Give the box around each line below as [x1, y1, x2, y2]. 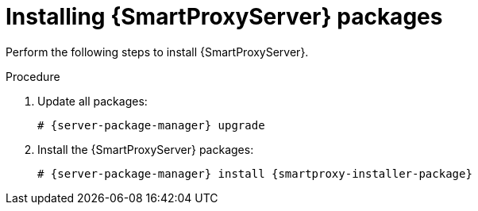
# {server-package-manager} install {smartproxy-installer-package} [37, 167, 472, 180]
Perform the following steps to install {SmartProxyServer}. [6, 44, 309, 59]
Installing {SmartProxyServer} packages [6, 3, 443, 30]
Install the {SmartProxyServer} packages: [37, 142, 254, 156]
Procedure [6, 69, 60, 83]
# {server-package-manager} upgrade [37, 118, 265, 132]
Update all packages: [37, 94, 148, 108]
